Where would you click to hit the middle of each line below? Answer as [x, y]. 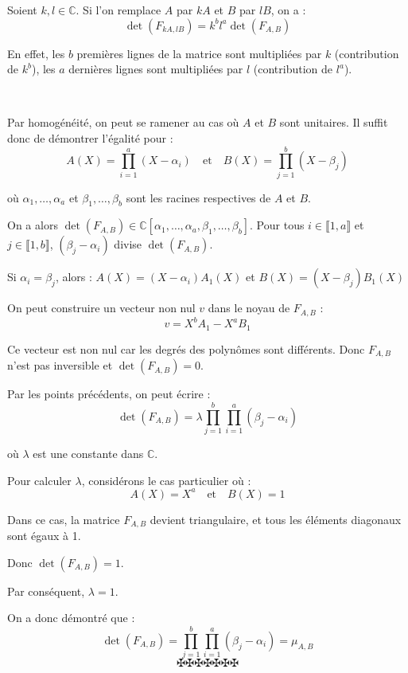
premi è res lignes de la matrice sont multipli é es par [199, 53]
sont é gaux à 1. [44, 536]
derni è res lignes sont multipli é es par [156, 69]
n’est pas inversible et [60, 365]
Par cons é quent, [46, 591]
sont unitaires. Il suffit [334, 122]
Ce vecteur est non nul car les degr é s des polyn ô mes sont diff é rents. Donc [186, 348]
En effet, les [36, 53]
